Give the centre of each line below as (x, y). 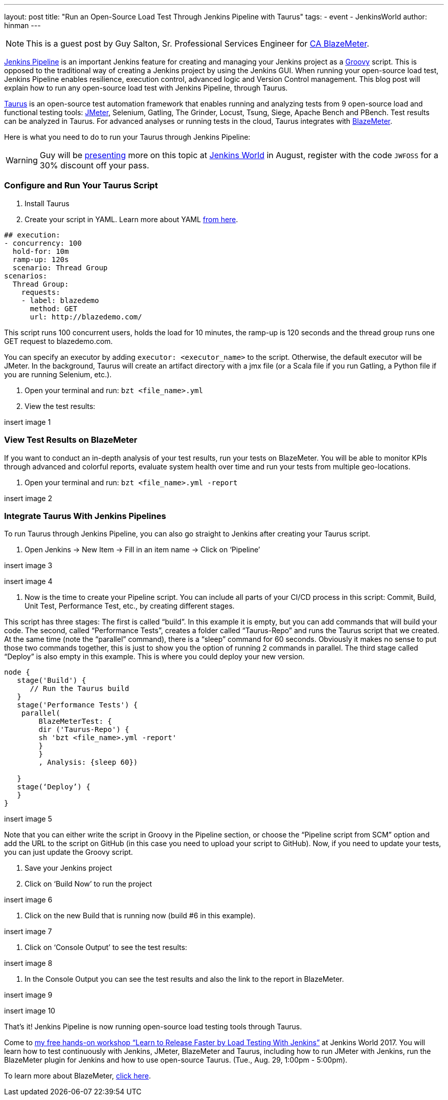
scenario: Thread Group (60, 267)
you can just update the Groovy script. (69, 852)
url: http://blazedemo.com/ (86, 317)
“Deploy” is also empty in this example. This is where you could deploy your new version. (154, 657)
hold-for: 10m (41, 251)
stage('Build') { (52, 681)
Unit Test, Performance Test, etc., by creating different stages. (130, 606)
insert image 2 (28, 498)
